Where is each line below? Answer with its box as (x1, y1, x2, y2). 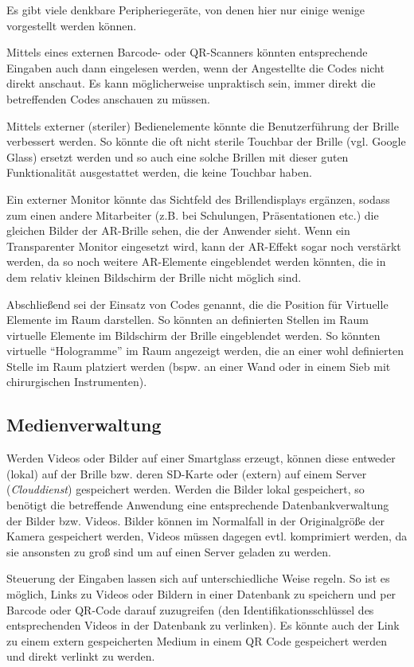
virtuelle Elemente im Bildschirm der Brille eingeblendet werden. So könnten (6, 326, 381, 343)
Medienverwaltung (6, 412, 162, 437)
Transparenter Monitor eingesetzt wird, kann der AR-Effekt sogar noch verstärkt (6, 237, 401, 254)
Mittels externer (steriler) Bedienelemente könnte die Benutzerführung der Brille (6, 117, 399, 134)
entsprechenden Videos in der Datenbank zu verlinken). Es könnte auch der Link (6, 617, 400, 634)
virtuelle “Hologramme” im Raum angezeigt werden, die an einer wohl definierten (6, 342, 404, 359)
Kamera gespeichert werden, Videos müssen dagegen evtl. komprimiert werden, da (6, 528, 408, 544)
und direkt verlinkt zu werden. (6, 648, 155, 665)
